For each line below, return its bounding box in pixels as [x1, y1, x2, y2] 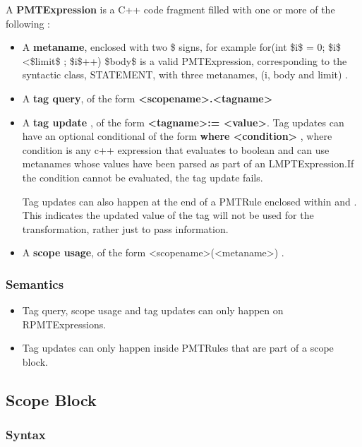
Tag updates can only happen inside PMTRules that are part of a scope [22, 340, 334, 355]
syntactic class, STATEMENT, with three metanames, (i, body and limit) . [22, 67, 348, 82]
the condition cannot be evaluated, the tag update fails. [22, 169, 263, 184]
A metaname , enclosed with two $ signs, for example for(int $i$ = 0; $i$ [22, 40, 341, 54]
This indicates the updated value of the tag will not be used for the [22, 208, 314, 222]
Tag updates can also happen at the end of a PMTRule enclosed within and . [22, 193, 357, 208]
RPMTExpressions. [22, 316, 107, 331]
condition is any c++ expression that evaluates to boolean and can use [22, 142, 330, 157]
